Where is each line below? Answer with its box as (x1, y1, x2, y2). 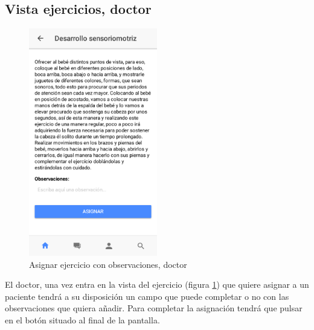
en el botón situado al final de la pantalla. (5, 314, 160, 326)
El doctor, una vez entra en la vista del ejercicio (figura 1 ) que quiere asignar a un (5, 278, 309, 291)
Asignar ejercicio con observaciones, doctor (29, 258, 187, 270)
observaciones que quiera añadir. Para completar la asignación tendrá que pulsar (5, 302, 303, 314)
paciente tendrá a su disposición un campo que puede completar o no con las (5, 290, 289, 302)
